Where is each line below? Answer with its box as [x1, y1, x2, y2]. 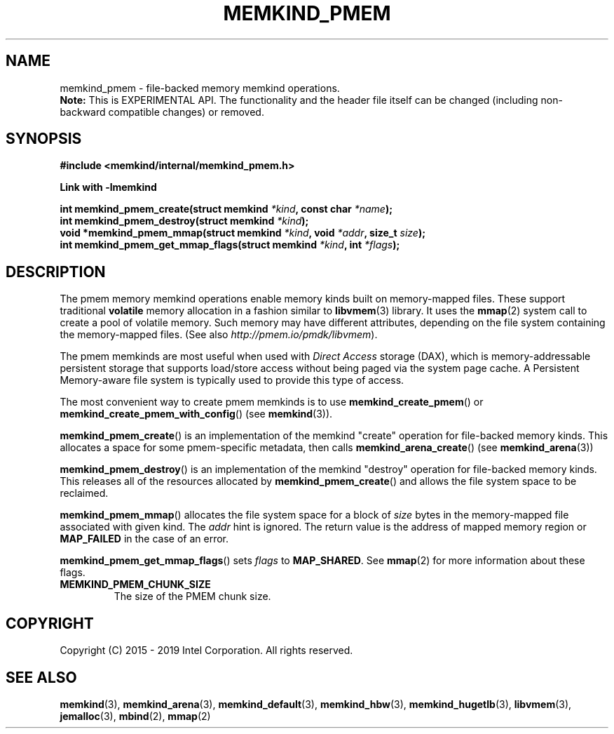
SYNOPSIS [6, 130, 82, 148]
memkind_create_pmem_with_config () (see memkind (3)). [60, 408, 333, 420]
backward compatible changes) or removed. [60, 105, 264, 118]
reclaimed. [60, 487, 109, 500]
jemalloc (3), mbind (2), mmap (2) [60, 709, 211, 722]
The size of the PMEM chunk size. [114, 590, 271, 603]
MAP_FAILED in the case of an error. [60, 533, 229, 545]
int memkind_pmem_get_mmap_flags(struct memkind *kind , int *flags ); [60, 239, 400, 251]
